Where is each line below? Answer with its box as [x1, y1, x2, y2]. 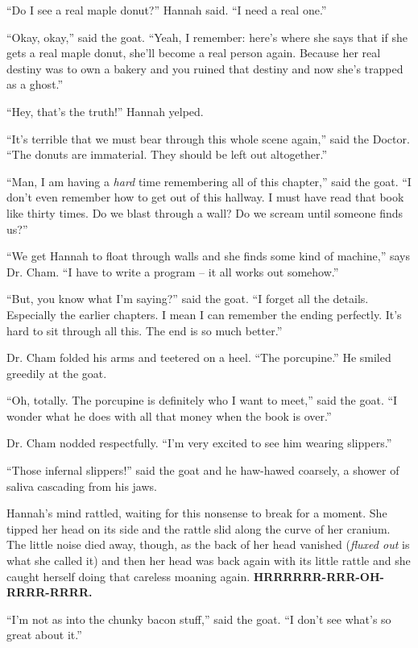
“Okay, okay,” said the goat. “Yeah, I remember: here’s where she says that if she [6, 28, 408, 45]
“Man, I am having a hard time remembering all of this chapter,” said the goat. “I [6, 172, 412, 189]
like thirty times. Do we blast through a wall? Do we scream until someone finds [6, 204, 404, 221]
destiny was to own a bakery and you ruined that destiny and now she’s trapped [6, 60, 404, 77]
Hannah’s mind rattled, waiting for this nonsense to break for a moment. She [6, 505, 387, 521]
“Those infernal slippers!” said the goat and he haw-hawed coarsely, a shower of [6, 462, 399, 479]
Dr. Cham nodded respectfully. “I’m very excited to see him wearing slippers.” [6, 434, 392, 451]
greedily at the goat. [6, 364, 107, 381]
